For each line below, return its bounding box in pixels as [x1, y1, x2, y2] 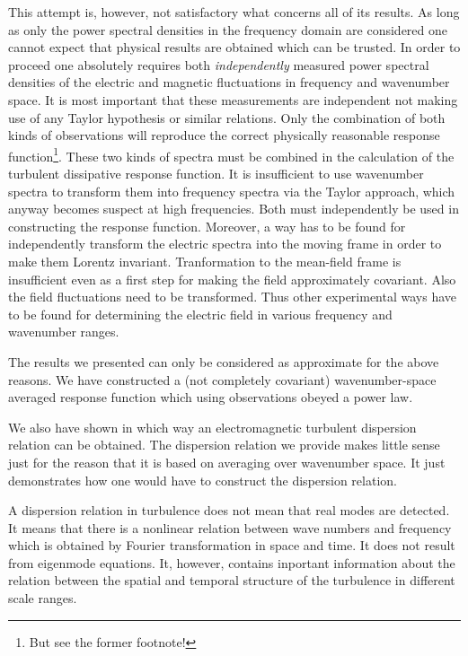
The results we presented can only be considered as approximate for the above [8, 352, 439, 371]
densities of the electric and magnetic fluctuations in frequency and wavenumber [8, 73, 450, 92]
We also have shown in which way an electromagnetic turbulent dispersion [8, 417, 417, 436]
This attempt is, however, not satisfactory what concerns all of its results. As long [8, 3, 460, 21]
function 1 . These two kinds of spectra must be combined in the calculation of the [8, 144, 455, 165]
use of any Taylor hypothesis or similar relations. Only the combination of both [8, 108, 446, 127]
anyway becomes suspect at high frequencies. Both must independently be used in [8, 199, 459, 218]
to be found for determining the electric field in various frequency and [8, 304, 393, 323]
